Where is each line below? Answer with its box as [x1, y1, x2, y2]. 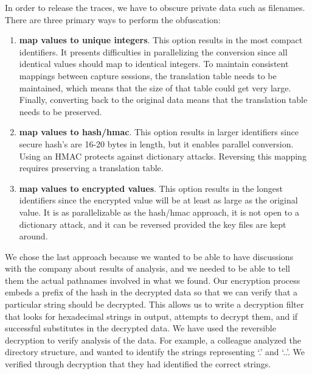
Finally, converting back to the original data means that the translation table [19, 93, 308, 106]
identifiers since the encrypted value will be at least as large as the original [19, 194, 298, 206]
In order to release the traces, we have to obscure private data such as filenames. [5, 1, 305, 13]
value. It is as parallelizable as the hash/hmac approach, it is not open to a [19, 205, 299, 218]
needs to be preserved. [19, 105, 102, 118]
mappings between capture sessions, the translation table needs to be [19, 69, 277, 82]
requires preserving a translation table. [19, 161, 164, 174]
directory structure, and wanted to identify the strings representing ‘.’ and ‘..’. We [5, 345, 305, 358]
